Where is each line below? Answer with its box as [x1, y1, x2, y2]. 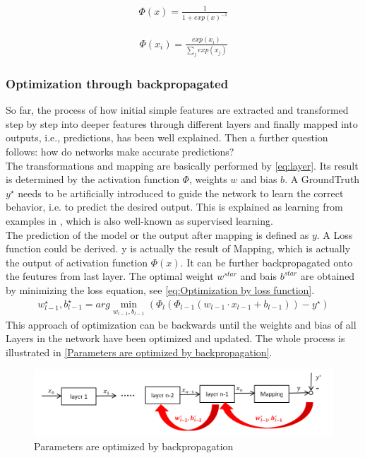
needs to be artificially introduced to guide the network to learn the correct [18, 185, 344, 200]
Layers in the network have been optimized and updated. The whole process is [6, 331, 345, 346]
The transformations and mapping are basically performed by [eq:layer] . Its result [6, 158, 359, 172]
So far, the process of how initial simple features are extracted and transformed [6, 102, 349, 117]
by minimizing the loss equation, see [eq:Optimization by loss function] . [6, 282, 315, 297]
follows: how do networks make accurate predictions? [6, 143, 234, 158]
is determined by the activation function [6, 172, 179, 187]
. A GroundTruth [285, 172, 360, 187]
